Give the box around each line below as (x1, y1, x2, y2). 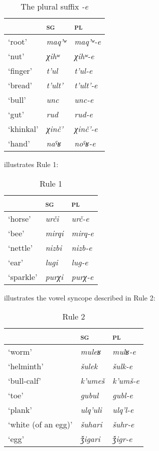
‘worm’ (8, 346, 32, 358)
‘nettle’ (8, 241, 33, 253)
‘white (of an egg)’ (8, 418, 73, 430)
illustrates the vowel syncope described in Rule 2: (4, 292, 155, 303)
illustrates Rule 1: (4, 159, 59, 169)
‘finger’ (8, 65, 33, 76)
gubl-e (112, 389, 133, 401)
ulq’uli (80, 404, 102, 416)
